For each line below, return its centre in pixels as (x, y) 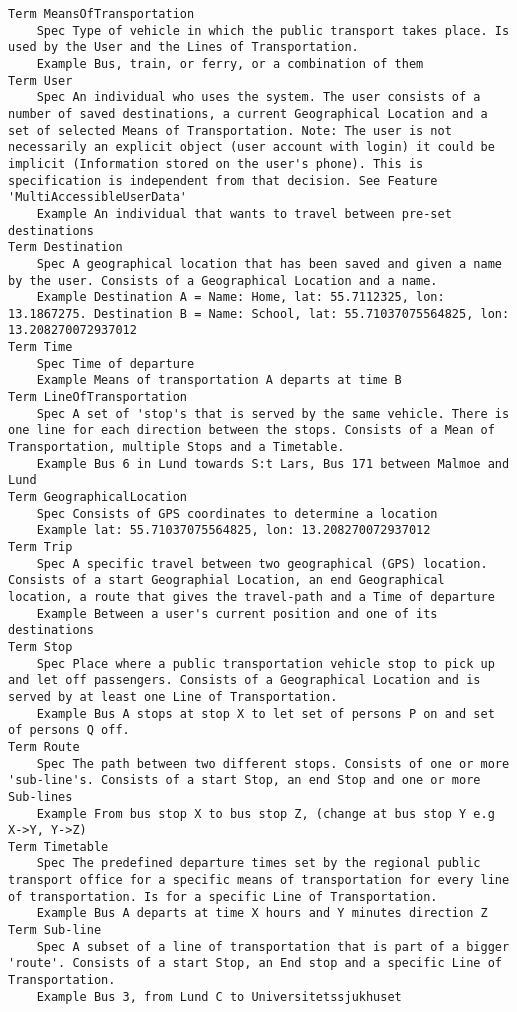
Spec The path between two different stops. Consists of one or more (273, 763)
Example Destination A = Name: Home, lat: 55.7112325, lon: (240, 297)
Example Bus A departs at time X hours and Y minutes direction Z (262, 913)
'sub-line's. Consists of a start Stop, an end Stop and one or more (244, 780)
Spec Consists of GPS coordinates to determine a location (237, 513)
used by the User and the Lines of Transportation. (183, 47)
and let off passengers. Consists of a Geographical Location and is (244, 680)
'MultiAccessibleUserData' (97, 197)
